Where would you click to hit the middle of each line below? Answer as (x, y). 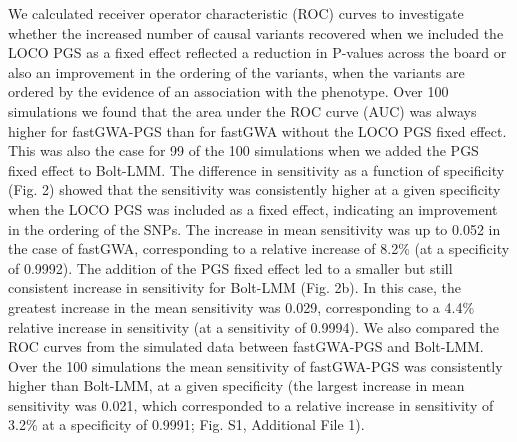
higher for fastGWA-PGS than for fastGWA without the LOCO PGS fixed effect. (257, 130)
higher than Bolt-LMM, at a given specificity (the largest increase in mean (236, 385)
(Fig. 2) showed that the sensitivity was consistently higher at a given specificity (254, 189)
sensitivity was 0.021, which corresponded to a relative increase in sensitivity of (251, 404)
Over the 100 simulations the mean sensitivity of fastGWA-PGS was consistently (255, 365)
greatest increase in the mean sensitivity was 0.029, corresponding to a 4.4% (241, 306)
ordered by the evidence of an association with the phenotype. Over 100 (228, 91)
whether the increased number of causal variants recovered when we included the (256, 32)
